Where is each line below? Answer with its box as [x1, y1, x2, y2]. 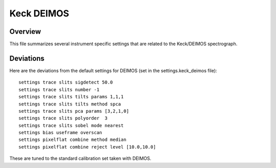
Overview [9, 27, 41, 36]
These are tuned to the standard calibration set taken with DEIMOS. [9, 155, 152, 161]
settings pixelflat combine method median [18, 137, 127, 143]
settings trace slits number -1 [18, 87, 100, 92]
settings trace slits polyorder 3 [18, 115, 108, 121]
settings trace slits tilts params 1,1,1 [18, 94, 124, 100]
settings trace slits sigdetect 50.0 [18, 79, 113, 86]
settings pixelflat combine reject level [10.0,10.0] [18, 144, 156, 150]
